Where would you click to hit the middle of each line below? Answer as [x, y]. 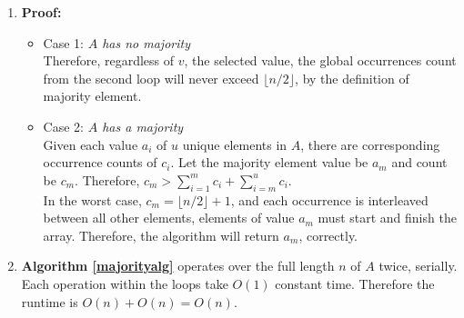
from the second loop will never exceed [151, 78]
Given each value [91, 144]
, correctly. [328, 235]
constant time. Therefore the [355, 283]
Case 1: [63, 42]
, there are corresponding [370, 144]
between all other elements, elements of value [169, 218]
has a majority [143, 126]
